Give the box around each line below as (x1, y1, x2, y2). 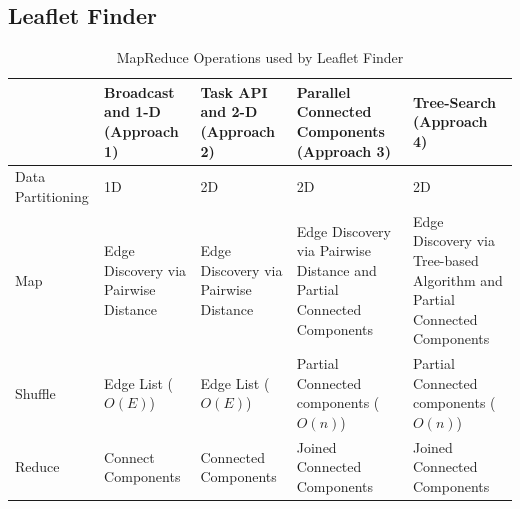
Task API (200, 81, 268, 102)
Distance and (296, 259, 377, 280)
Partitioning (15, 186, 89, 207)
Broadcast (104, 81, 175, 102)
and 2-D (200, 101, 258, 122)
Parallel (296, 81, 351, 102)
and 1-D (104, 101, 161, 122)
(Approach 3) (296, 140, 391, 161)
